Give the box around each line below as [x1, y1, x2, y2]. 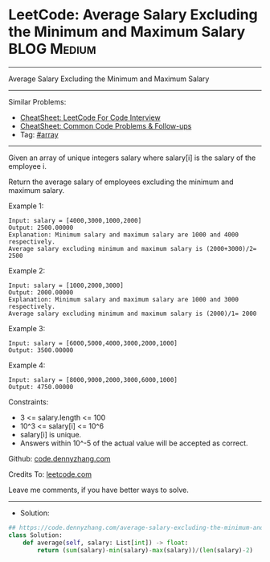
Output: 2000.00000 [8, 288, 74, 297]
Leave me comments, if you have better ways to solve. [8, 485, 189, 494]
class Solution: [8, 531, 63, 539]
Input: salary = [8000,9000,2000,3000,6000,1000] [8, 375, 178, 384]
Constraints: [8, 396, 49, 407]
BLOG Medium [8, 40, 96, 58]
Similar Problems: [8, 96, 67, 106]
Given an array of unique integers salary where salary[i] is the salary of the [8, 153, 256, 162]
